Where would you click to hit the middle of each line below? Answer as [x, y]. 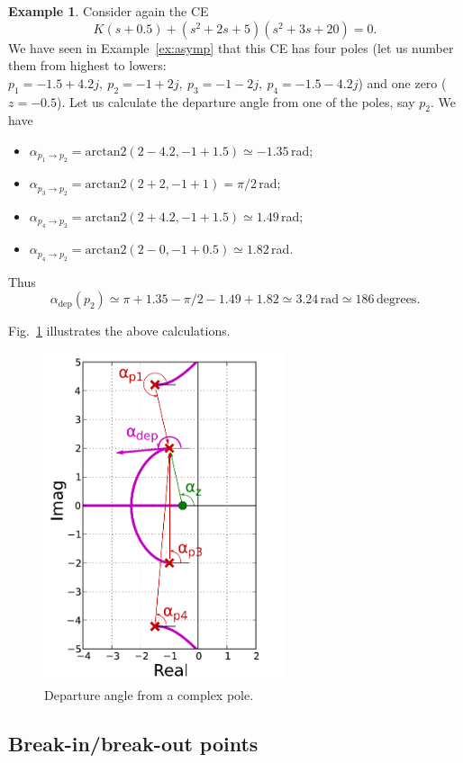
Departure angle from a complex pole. [149, 695]
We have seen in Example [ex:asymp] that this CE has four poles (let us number [231, 47]
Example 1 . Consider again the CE [109, 11]
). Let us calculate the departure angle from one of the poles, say [236, 101]
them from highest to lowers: [87, 65]
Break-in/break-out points [133, 743]
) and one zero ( [402, 82]
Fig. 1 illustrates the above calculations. [119, 331]
